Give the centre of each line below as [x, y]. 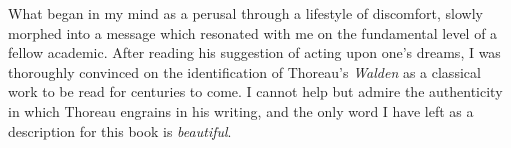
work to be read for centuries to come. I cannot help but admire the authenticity [255, 91]
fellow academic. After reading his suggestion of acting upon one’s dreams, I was [254, 52]
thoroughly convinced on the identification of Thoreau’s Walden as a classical [244, 71]
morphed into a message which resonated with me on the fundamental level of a [253, 32]
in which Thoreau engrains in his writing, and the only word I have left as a [241, 110]
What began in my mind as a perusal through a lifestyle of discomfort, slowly [245, 13]
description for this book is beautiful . [120, 130]
